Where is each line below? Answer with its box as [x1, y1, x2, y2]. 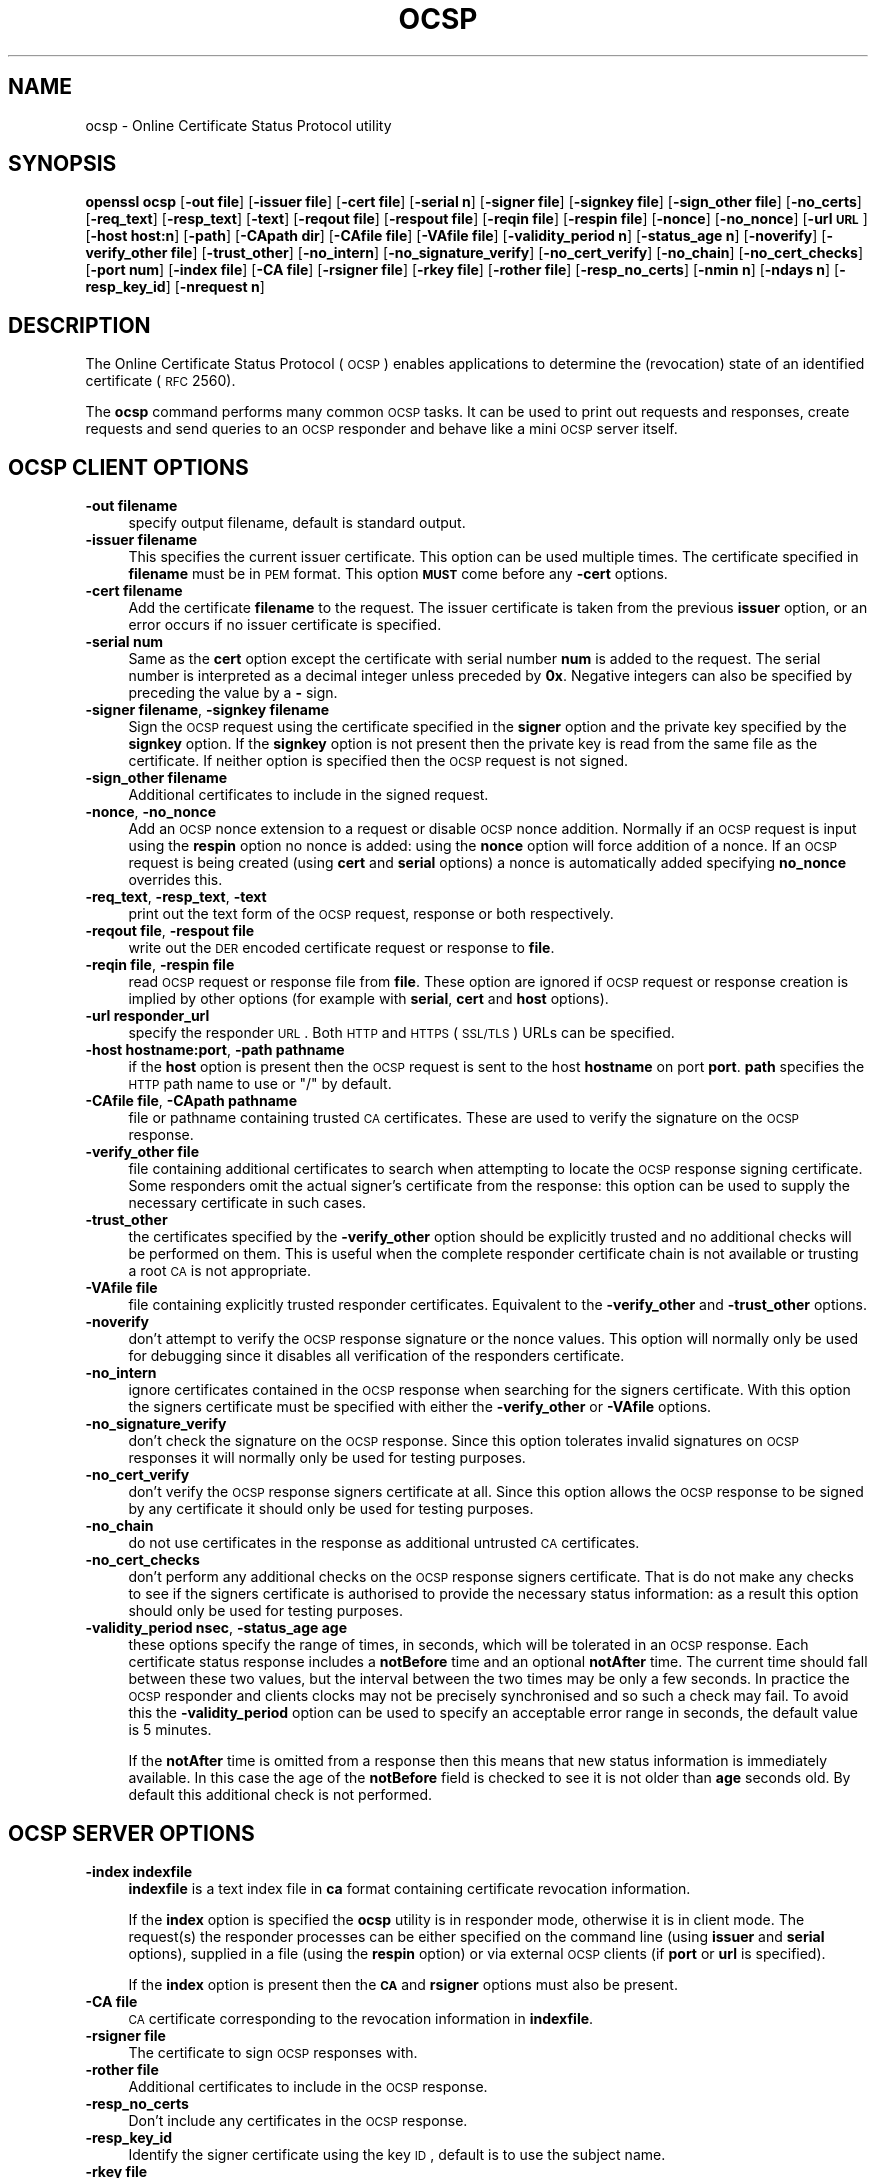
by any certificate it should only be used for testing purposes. [128, 1500, 534, 1518]
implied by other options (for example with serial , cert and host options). [128, 990, 609, 1008]
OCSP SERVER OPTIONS [8, 1820, 255, 1846]
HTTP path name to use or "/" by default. [128, 1075, 392, 1093]
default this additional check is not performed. [128, 1786, 433, 1804]
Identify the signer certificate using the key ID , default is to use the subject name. [128, 2145, 666, 2163]
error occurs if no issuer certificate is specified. [128, 616, 442, 634]
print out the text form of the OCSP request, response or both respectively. [128, 905, 614, 923]
